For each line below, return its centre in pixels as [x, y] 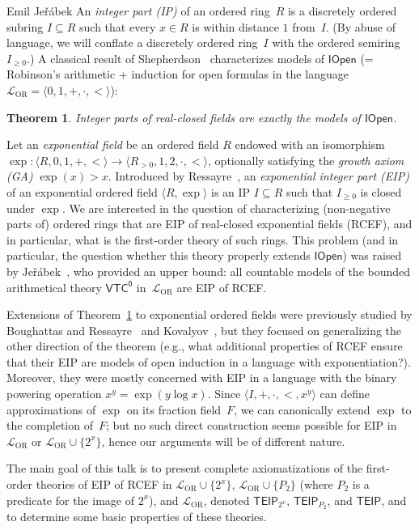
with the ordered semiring [336, 42]
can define [345, 394]
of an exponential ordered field [82, 191]
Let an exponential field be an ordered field [113, 144]
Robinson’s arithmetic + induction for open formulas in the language [178, 74]
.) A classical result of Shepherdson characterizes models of [176, 58]
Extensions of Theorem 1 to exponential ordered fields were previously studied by [209, 314]
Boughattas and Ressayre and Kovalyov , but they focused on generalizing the [204, 330]
